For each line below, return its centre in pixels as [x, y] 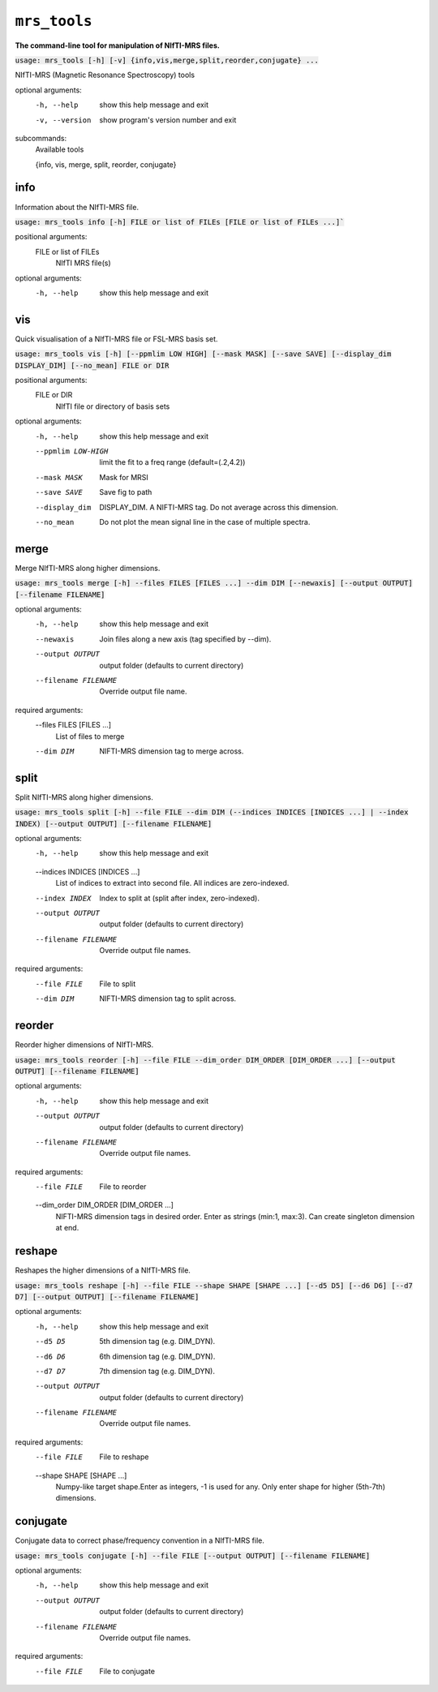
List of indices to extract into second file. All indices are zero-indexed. [172, 883]
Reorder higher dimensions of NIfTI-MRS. [84, 1045]
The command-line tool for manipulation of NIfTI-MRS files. [118, 45]
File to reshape [124, 1457]
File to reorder [123, 1187]
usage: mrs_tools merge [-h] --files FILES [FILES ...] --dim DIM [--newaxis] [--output [197, 583]
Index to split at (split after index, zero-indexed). [179, 898]
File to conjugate [127, 1671]
